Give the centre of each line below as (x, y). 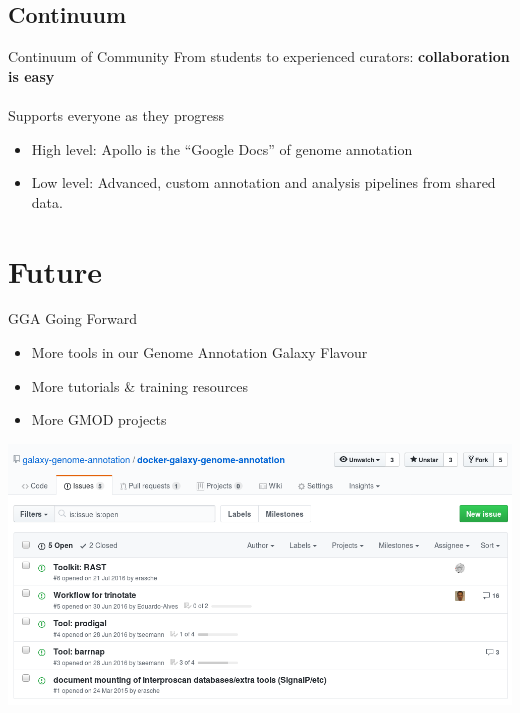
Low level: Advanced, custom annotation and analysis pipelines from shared (263, 182)
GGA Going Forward (72, 318)
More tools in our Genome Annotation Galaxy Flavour (199, 352)
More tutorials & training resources (140, 385)
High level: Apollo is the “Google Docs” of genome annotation (222, 148)
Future (55, 270)
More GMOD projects (99, 419)
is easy (31, 75)
